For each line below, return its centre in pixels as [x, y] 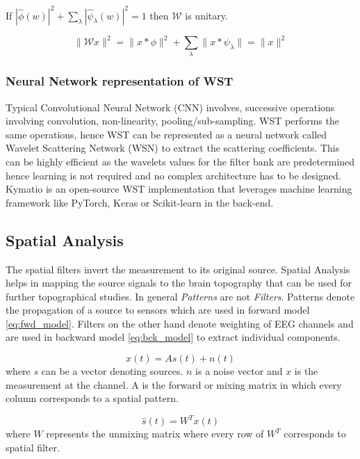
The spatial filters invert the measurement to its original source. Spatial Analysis [178, 269]
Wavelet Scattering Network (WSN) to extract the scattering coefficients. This [173, 148]
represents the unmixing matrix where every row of [155, 434]
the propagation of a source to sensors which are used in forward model [158, 310]
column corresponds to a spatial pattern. [92, 398]
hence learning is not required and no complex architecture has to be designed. [173, 175]
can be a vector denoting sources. [112, 371]
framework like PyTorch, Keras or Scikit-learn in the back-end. [140, 202]
